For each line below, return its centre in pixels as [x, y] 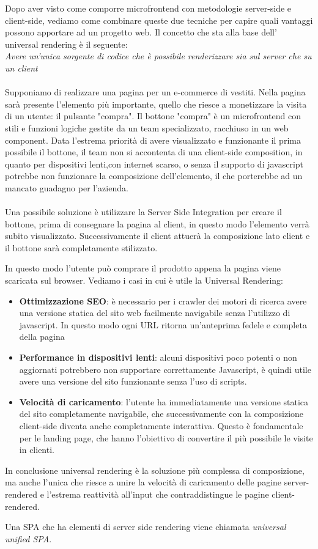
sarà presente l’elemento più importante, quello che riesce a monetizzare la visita [156, 104]
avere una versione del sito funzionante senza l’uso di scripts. [133, 381]
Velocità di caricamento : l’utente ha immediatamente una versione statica [164, 401]
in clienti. [37, 450]
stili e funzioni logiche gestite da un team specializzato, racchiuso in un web [147, 127]
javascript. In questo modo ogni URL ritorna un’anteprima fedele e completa [163, 324]
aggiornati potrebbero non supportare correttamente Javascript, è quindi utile [165, 369]
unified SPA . [28, 538]
